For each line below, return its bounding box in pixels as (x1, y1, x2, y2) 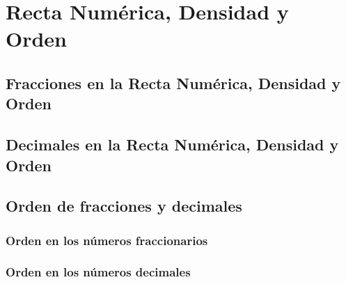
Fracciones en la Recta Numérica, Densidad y (6, 72, 341, 93)
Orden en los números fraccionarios (6, 231, 208, 249)
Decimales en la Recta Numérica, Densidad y (6, 134, 339, 155)
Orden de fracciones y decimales (6, 195, 242, 217)
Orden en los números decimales (6, 263, 191, 281)
